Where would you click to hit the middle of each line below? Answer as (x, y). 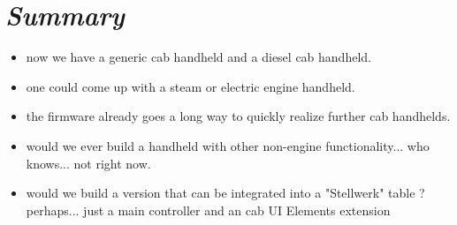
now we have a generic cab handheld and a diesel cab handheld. (198, 57)
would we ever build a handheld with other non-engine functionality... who (228, 145)
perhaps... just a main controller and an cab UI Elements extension (208, 210)
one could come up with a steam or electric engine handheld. (190, 86)
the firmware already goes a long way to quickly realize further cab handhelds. (238, 116)
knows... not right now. (88, 163)
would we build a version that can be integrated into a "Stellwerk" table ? (225, 193)
